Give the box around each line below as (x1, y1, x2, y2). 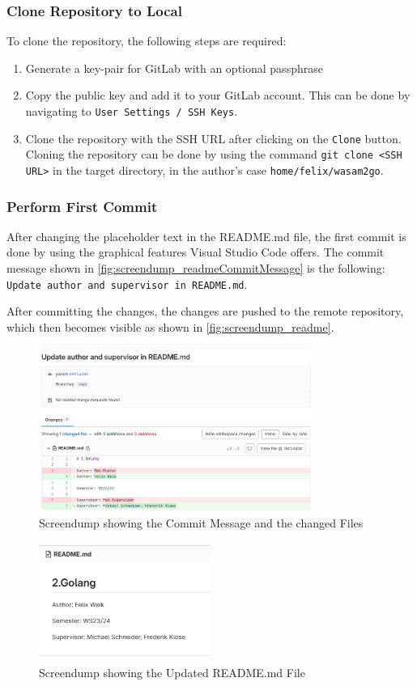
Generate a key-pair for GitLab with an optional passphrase (25, 59, 323, 76)
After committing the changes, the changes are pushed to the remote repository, (6, 303, 404, 320)
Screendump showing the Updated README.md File (39, 663, 305, 680)
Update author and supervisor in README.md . (6, 275, 248, 292)
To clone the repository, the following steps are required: (6, 32, 287, 49)
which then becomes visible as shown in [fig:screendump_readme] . (6, 318, 334, 335)
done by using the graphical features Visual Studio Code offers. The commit (6, 243, 385, 260)
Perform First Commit (6, 196, 158, 216)
